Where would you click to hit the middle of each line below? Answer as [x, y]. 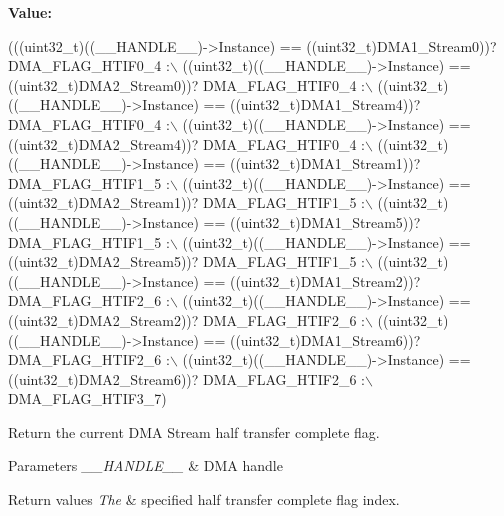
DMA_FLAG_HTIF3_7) [87, 398]
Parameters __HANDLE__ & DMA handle [145, 465]
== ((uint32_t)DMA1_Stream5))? [312, 221]
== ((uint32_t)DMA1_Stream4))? [312, 104]
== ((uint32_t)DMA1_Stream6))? [312, 339]
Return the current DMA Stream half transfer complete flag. [194, 431]
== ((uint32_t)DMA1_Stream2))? [312, 280]
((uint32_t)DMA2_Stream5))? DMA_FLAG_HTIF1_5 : [186, 261]
